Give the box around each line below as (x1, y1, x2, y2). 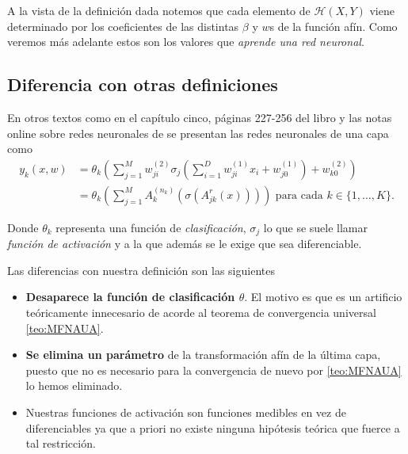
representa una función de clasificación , (55, 219, 246, 235)
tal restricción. (25, 435, 96, 452)
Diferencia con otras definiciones (7, 72, 278, 97)
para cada (275, 189, 323, 201)
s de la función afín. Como (269, 17, 398, 34)
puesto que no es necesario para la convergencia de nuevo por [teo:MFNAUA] (25, 361, 402, 378)
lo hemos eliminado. (25, 377, 123, 394)
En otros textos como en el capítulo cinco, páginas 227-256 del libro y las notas (7, 109, 392, 125)
